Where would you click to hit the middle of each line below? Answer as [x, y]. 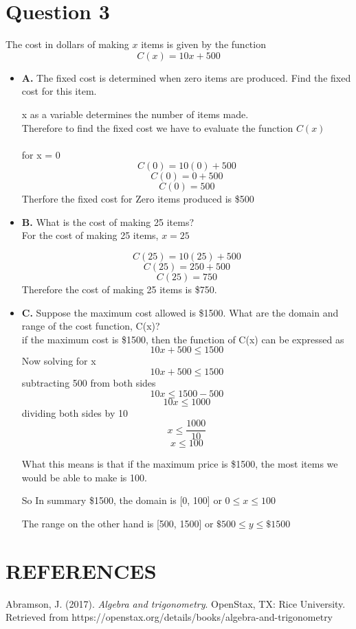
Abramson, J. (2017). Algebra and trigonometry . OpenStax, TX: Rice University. [176, 603]
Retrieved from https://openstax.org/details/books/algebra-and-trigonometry [169, 617]
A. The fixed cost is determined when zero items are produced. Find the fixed [186, 77]
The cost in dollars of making [67, 44]
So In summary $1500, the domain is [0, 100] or [122, 500]
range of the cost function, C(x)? [91, 326]
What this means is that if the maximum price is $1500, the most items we [180, 464]
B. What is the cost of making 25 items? [108, 221]
